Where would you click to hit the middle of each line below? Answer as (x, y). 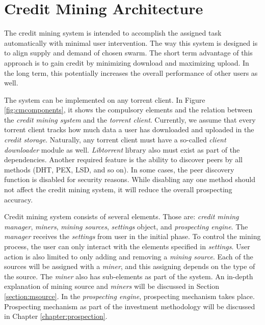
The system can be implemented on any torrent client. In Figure (105, 99)
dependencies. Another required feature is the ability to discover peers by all (123, 159)
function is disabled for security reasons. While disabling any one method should (130, 179)
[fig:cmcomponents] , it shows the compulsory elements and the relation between (128, 110)
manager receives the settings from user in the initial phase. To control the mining (132, 236)
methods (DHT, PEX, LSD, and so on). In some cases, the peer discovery (119, 169)
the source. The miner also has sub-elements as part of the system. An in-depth (129, 276)
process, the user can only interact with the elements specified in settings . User (127, 246)
